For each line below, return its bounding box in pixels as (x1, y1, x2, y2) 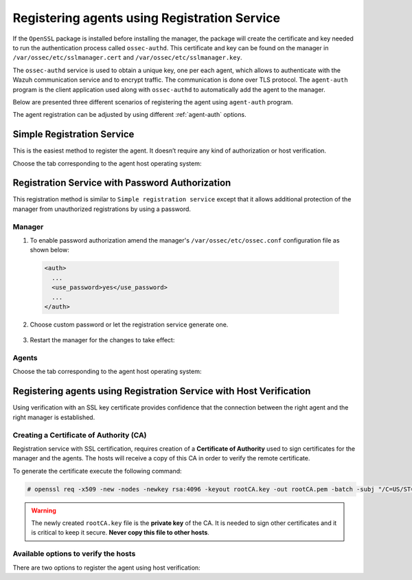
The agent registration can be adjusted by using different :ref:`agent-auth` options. (12, 111, 247, 119)
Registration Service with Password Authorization (12, 177, 231, 189)
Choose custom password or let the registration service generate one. (30, 320, 229, 328)
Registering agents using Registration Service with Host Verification (12, 386, 311, 397)
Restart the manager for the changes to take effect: (30, 336, 175, 344)
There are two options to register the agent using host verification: (12, 564, 201, 572)
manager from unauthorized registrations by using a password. (12, 205, 192, 213)
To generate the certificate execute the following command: (12, 467, 182, 475)
